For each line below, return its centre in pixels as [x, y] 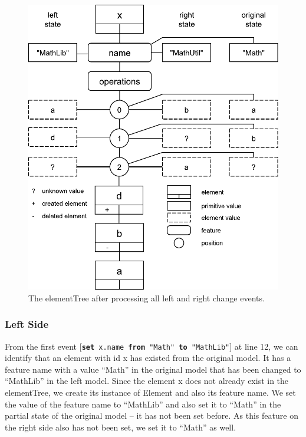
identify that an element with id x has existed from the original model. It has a [148, 358]
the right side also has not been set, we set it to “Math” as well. [121, 427]
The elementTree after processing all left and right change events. [147, 298]
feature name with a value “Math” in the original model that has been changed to [153, 369]
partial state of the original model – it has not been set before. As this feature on [152, 415]
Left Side [27, 324]
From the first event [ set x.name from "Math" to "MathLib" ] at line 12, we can [152, 346]
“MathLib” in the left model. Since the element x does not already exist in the [147, 381]
